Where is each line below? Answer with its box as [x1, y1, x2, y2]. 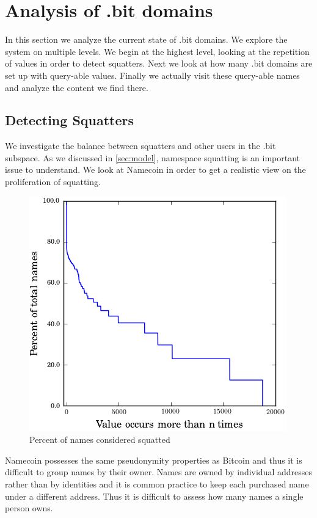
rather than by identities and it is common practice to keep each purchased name [5, 478, 309, 491]
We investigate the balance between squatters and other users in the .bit [5, 139, 276, 152]
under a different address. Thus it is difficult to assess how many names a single [5, 489, 304, 502]
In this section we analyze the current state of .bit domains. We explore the [5, 33, 288, 46]
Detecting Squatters [5, 111, 134, 129]
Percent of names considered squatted [29, 433, 170, 446]
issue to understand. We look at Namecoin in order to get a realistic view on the [5, 163, 306, 176]
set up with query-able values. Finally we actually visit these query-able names [5, 68, 300, 81]
